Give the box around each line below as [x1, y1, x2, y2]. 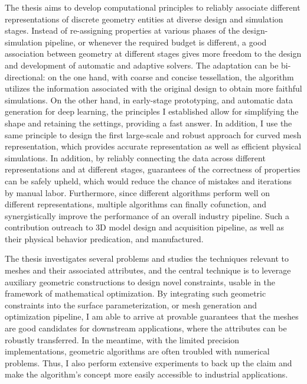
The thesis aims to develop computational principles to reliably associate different [5, 1, 301, 13]
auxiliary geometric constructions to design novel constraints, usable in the [5, 275, 275, 288]
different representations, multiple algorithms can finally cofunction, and [5, 198, 266, 210]
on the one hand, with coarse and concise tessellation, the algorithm [48, 70, 294, 83]
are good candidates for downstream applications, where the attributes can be [5, 322, 287, 334]
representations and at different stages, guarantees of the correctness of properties [5, 163, 301, 175]
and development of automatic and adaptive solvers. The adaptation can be [5, 58, 279, 71]
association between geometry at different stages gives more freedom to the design [5, 47, 302, 60]
